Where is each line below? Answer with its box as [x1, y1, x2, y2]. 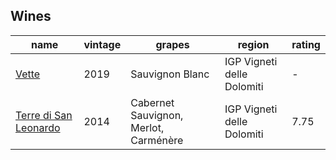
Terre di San [15, 108, 73, 122]
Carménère [130, 133, 184, 147]
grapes [155, 37, 190, 51]
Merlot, [130, 120, 165, 134]
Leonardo [15, 120, 61, 134]
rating [291, 37, 321, 51]
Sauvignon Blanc [130, 67, 210, 81]
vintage [83, 37, 122, 51]
